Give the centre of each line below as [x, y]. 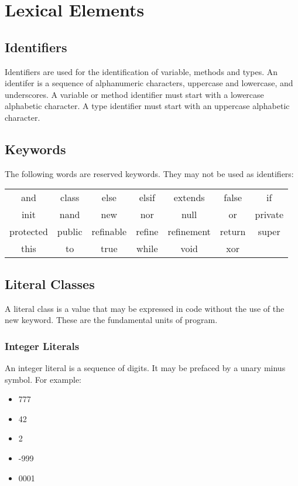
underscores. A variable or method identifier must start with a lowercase [134, 94]
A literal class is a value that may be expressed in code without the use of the [145, 308]
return [233, 232]
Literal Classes [50, 283]
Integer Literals [42, 346]
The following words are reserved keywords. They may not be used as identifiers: [149, 173]
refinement [189, 232]
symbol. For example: [43, 379]
